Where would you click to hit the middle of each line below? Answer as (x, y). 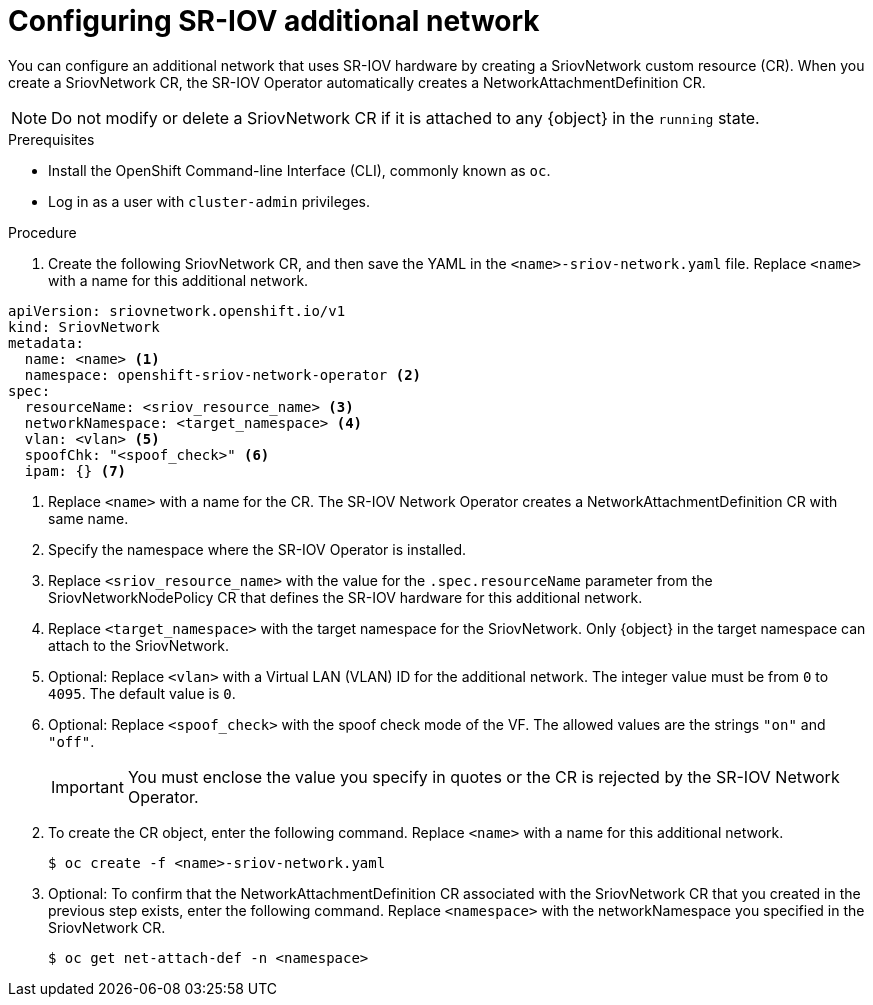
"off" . (71, 741)
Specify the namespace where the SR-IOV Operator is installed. (257, 549)
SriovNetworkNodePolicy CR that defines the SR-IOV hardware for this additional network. (345, 597)
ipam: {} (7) (75, 470)
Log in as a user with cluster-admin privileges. (209, 201)
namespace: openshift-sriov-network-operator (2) (223, 374)
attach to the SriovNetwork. (139, 645)
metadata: (46, 342)
